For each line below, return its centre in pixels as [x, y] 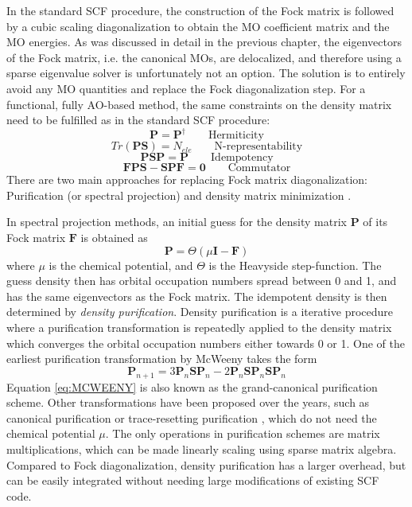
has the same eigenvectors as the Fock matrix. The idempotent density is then [197, 296]
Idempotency [242, 158]
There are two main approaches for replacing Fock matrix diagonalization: [187, 179]
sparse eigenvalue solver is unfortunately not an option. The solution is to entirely [206, 73]
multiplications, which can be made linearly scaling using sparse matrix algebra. [202, 448]
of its [375, 222]
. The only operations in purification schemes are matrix [243, 433]
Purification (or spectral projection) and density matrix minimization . [179, 195]
